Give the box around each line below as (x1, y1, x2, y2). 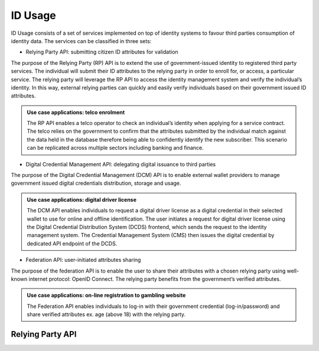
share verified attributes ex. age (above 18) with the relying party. (27, 311, 186, 318)
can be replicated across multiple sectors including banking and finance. (27, 145, 204, 152)
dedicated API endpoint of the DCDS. (27, 240, 118, 247)
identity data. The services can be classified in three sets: (11, 37, 152, 44)
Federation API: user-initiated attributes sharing (25, 257, 141, 264)
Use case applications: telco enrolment (27, 109, 125, 116)
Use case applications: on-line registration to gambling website (27, 292, 186, 299)
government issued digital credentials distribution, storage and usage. (11, 180, 181, 187)
